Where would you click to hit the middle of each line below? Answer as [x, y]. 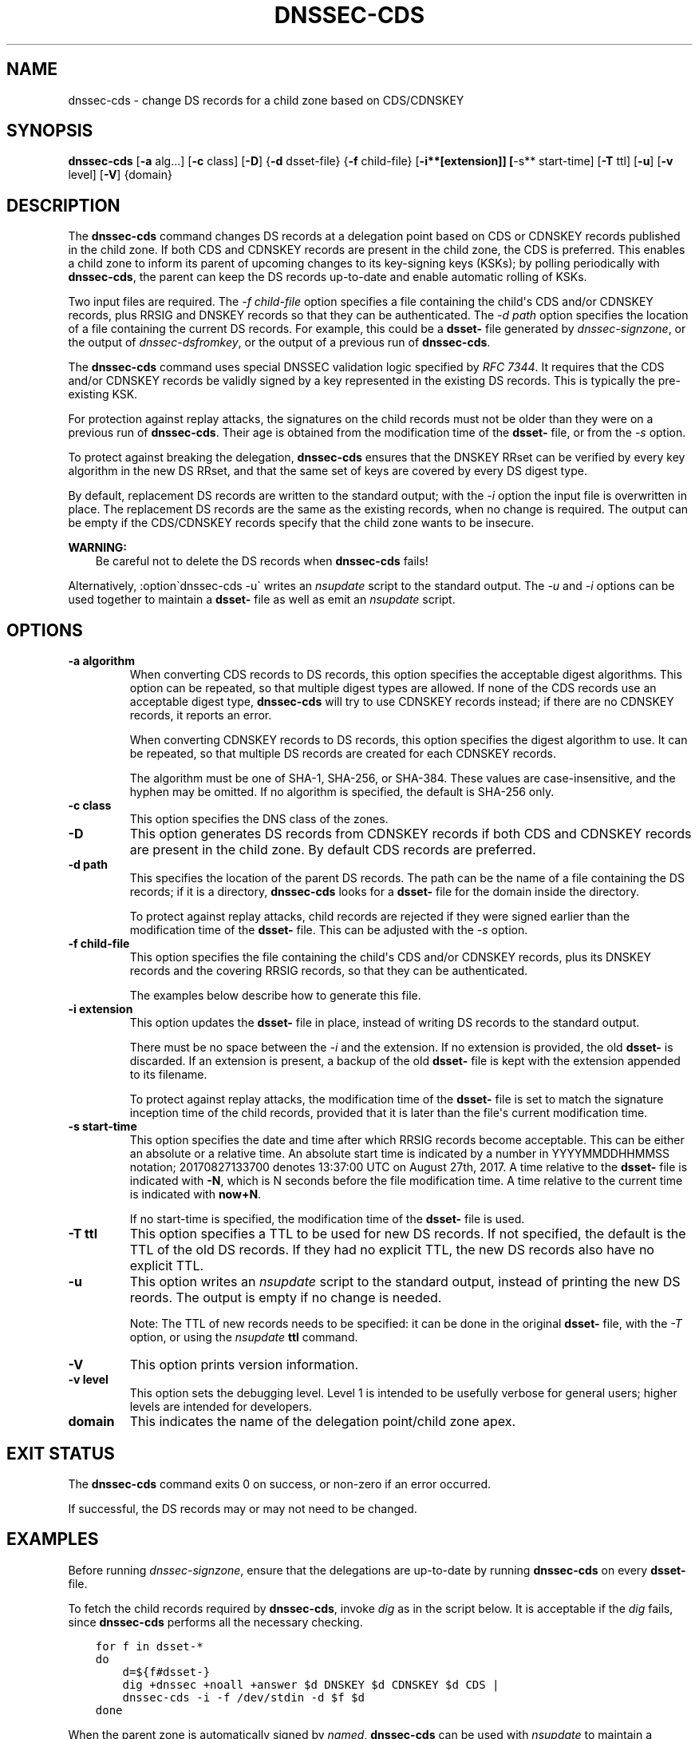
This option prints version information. [244, 1365]
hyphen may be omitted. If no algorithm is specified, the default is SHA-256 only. [342, 792]
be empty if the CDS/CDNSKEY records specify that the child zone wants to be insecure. [301, 523]
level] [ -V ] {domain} [120, 175]
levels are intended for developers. [221, 1407]
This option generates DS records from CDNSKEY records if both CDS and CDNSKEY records [411, 834]
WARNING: [98, 548]
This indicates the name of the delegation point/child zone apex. [323, 1422]
